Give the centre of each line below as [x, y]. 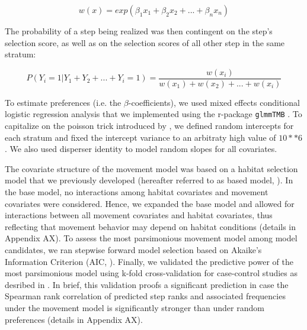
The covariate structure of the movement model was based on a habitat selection [151, 168]
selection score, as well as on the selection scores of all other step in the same [145, 42]
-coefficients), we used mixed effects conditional [214, 102]
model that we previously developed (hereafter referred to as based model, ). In [149, 180]
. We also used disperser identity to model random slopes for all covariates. [141, 149]
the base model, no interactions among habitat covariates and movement [137, 192]
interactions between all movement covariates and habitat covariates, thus [139, 215]
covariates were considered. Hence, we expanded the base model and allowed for [150, 203]
